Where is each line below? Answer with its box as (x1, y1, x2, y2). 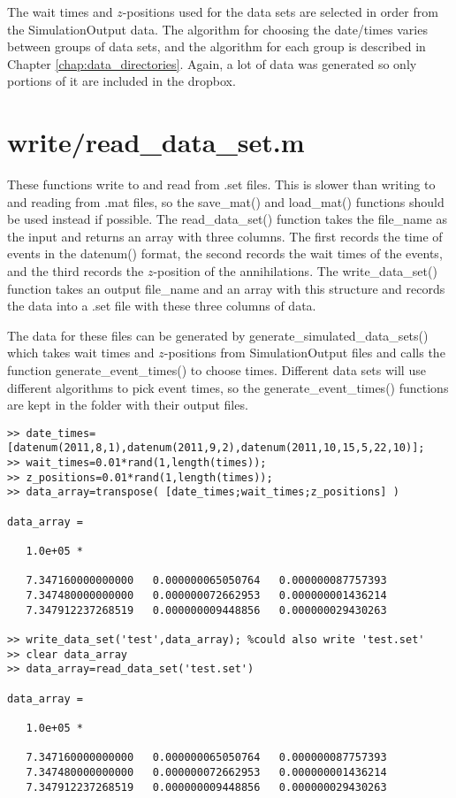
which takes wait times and (7, 343, 155, 362)
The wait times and (7, 3, 113, 20)
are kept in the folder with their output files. (7, 395, 248, 414)
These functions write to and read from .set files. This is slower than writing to (7, 175, 436, 194)
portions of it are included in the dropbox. (7, 72, 236, 90)
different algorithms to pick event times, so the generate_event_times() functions (7, 378, 449, 396)
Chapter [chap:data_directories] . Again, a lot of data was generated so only (7, 54, 417, 73)
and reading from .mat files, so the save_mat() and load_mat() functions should (7, 192, 445, 211)
